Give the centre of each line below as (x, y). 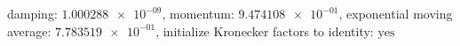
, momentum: (198, 13)
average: (29, 31)
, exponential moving (396, 13)
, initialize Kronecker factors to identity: (265, 31)
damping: (32, 13)
